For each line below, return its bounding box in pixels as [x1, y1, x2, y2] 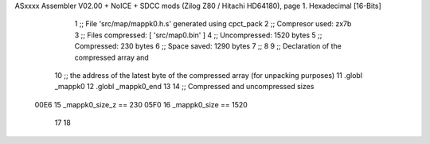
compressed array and [74, 53, 149, 62]
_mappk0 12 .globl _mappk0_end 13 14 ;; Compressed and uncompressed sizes [54, 82, 315, 91]
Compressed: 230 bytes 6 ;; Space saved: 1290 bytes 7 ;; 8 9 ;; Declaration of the [74, 41, 342, 51]
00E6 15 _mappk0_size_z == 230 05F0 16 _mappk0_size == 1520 [34, 99, 248, 109]
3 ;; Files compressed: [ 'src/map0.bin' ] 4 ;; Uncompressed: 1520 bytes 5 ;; [74, 30, 322, 40]
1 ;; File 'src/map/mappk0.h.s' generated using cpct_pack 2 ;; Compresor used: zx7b [74, 19, 352, 29]
